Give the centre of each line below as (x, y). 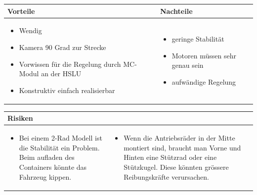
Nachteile (176, 11)
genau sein (188, 65)
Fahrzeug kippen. (45, 176)
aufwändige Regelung (204, 81)
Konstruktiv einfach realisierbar (67, 90)
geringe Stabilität (198, 39)
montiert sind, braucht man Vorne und (182, 147)
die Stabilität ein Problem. (59, 147)
